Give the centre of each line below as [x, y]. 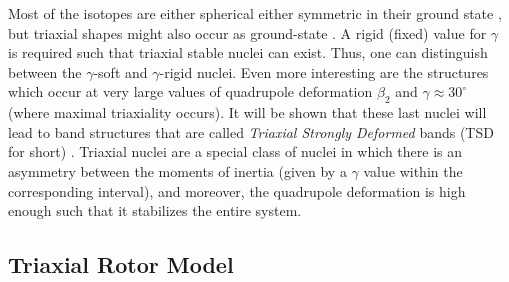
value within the [413, 170]
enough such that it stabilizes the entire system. [155, 210]
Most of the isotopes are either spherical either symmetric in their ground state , [255, 13]
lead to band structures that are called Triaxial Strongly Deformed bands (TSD [251, 131]
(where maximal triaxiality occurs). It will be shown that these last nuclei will [247, 112]
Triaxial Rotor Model [121, 264]
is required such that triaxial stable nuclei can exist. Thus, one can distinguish [248, 52]
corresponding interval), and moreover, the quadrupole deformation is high [237, 190]
